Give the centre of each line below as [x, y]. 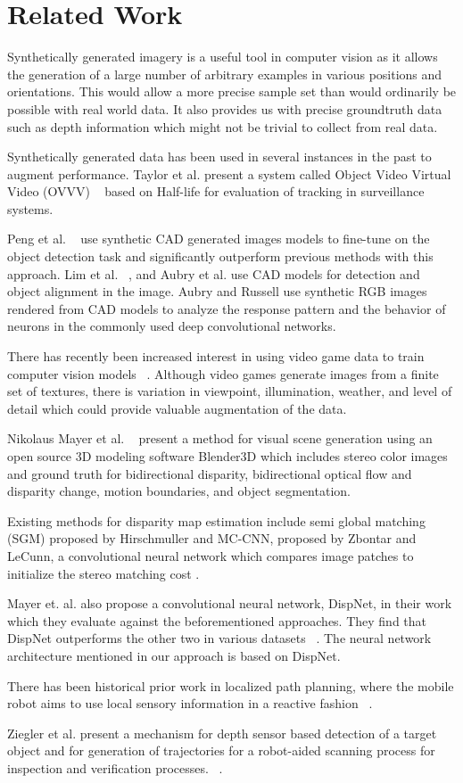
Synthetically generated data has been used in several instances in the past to [219, 157]
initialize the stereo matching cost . [103, 573]
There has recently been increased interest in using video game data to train [216, 356]
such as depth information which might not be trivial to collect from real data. [223, 126]
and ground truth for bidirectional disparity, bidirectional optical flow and [210, 473]
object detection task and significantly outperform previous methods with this [220, 256]
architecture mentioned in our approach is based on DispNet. [174, 655]
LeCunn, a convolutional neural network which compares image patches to [211, 555]
